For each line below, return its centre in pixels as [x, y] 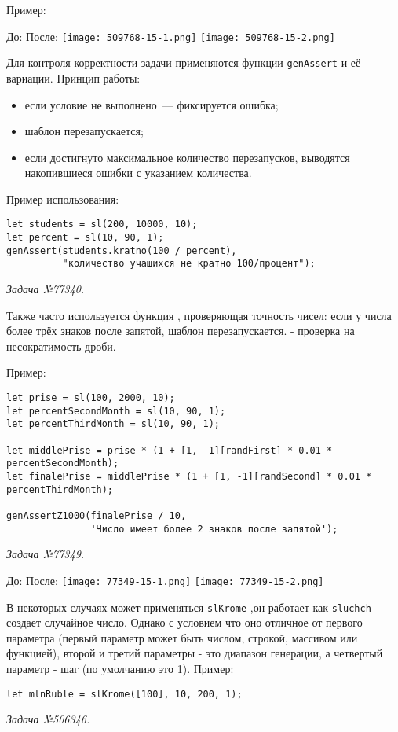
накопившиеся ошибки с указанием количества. [138, 173]
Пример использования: [63, 199]
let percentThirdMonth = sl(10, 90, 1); [113, 424]
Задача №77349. [46, 554]
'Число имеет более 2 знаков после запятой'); [214, 529]
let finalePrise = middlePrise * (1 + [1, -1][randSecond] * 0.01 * [189, 476]
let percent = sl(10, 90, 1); [85, 238]
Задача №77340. [46, 289]
